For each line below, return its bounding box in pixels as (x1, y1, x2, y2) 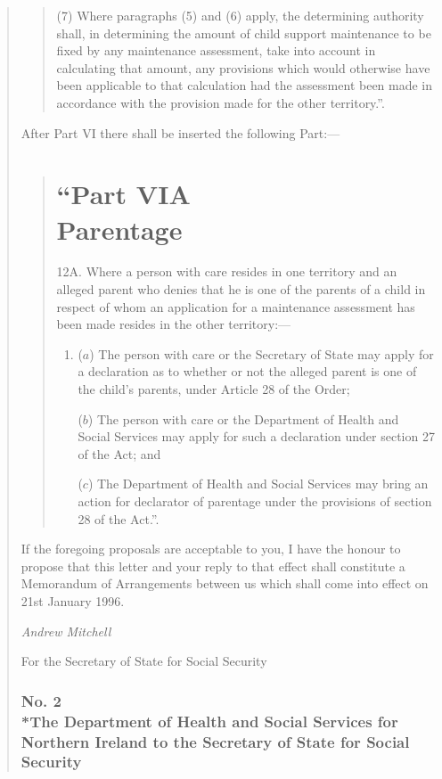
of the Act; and (78, 444, 161, 463)
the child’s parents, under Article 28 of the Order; (78, 380, 350, 398)
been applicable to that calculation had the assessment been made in (56, 76, 433, 94)
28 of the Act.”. (78, 509, 160, 528)
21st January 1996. (20, 591, 125, 610)
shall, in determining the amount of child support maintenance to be (56, 23, 431, 42)
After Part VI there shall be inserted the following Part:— (20, 123, 340, 142)
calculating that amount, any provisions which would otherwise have (56, 58, 430, 77)
